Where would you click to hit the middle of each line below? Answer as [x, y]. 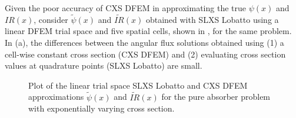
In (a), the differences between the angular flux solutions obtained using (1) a [144, 42]
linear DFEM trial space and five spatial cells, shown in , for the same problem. [148, 31]
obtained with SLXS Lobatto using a [212, 19]
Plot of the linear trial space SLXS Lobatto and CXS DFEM [138, 85]
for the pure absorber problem [216, 97]
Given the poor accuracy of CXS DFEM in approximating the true [125, 8]
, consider [51, 19]
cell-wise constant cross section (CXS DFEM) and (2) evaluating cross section [145, 54]
